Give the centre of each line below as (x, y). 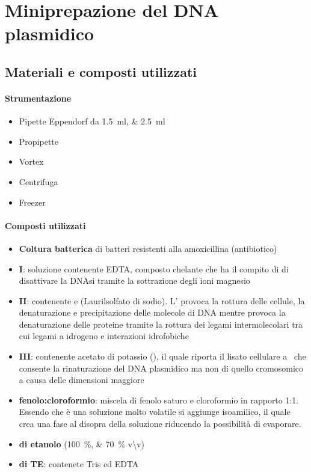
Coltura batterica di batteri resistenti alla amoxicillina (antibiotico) (148, 248)
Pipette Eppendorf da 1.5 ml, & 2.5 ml (92, 121)
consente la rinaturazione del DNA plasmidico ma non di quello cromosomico (161, 368)
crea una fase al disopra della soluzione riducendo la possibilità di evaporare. (160, 424)
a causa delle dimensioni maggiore (82, 380)
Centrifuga (38, 181)
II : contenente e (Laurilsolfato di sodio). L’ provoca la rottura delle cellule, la (162, 300)
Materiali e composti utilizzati (101, 71)
